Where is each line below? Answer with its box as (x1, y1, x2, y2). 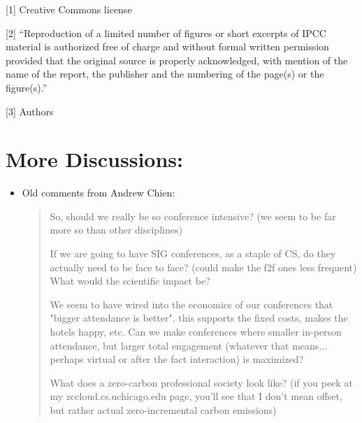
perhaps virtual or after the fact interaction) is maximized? (50, 352, 304, 366)
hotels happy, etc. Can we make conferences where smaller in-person (50, 324, 342, 339)
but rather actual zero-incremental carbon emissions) (50, 403, 277, 417)
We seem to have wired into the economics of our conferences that (50, 296, 333, 311)
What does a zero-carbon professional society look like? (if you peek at (50, 375, 353, 389)
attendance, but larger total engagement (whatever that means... (50, 338, 328, 352)
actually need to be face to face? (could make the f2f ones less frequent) (50, 259, 357, 274)
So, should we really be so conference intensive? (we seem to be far (50, 208, 336, 223)
